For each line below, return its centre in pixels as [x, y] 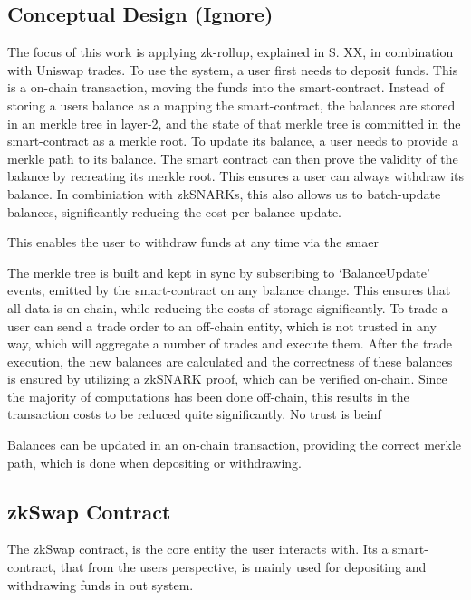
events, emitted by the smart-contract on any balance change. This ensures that [229, 290]
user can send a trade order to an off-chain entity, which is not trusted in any [222, 325]
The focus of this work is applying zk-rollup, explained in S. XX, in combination [231, 52]
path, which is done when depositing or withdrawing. [154, 462]
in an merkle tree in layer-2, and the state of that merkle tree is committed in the [234, 123]
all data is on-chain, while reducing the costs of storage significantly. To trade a [228, 307]
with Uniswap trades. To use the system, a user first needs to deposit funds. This [233, 69]
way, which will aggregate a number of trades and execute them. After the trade [230, 343]
